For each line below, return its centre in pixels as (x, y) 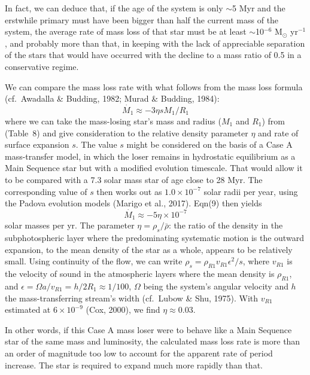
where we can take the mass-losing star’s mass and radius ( (113, 121)
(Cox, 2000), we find (123, 310)
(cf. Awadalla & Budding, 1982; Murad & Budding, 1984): (112, 98)
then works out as (129, 191)
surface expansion (37, 144)
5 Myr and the (259, 8)
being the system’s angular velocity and (216, 286)
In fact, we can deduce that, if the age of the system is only (114, 8)
